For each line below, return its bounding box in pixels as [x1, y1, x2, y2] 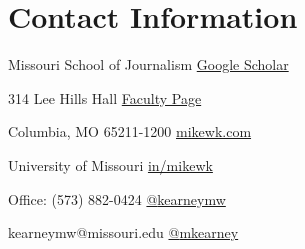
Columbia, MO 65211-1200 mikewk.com [8, 121, 252, 142]
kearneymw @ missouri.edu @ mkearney [8, 222, 239, 243]
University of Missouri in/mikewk [8, 154, 213, 175]
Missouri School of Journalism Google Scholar [8, 54, 289, 75]
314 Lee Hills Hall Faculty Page [8, 87, 202, 108]
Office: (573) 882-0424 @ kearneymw [8, 188, 226, 209]
